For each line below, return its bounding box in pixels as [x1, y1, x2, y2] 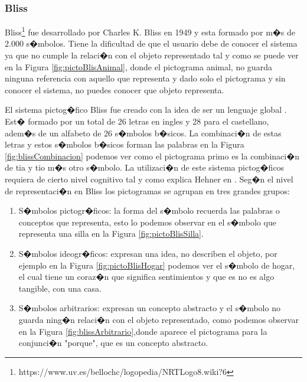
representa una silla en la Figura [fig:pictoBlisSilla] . [18, 227, 204, 240]
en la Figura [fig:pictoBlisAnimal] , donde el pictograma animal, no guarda [5, 60, 272, 73]
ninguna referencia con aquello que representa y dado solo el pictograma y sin [5, 72, 286, 84]
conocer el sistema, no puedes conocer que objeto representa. [5, 83, 224, 96]
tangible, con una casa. [18, 282, 102, 294]
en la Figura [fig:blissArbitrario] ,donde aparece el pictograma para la [18, 325, 267, 337]
